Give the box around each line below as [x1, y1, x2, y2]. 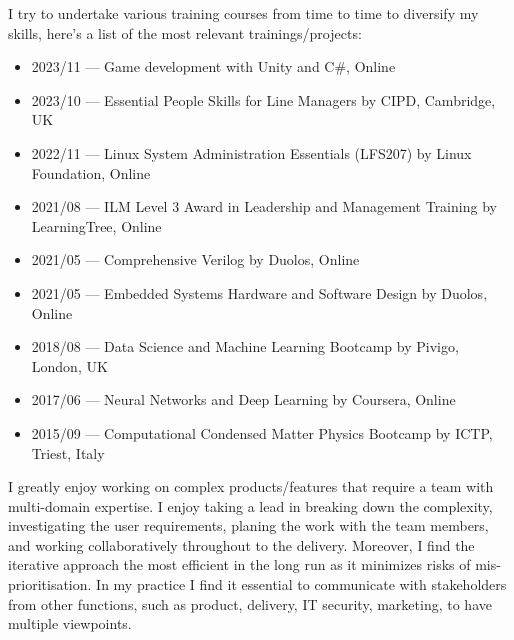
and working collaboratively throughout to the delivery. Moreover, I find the [8, 534, 475, 555]
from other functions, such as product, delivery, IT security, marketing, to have [8, 593, 492, 614]
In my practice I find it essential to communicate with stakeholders [96, 574, 507, 595]
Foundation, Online [31, 162, 151, 183]
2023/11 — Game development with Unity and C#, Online [31, 56, 396, 77]
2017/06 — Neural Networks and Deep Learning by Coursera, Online [31, 389, 456, 410]
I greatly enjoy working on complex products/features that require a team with [8, 476, 494, 497]
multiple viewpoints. [8, 613, 132, 634]
